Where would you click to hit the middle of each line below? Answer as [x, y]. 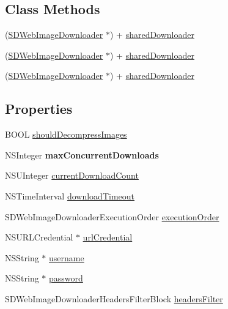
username [67, 257]
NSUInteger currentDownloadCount [72, 175]
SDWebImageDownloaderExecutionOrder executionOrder [112, 216]
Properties [39, 109]
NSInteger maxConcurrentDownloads [82, 154]
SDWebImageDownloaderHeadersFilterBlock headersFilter [114, 298]
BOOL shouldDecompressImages [66, 134]
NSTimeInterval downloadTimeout [70, 195]
